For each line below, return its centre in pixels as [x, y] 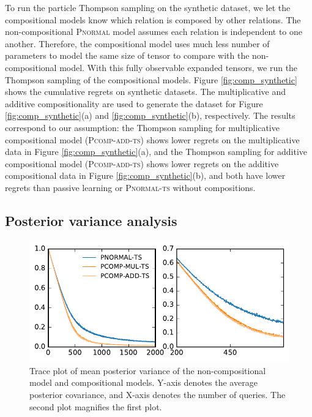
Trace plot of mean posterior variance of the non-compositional [148, 370]
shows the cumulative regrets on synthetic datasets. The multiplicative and [146, 92]
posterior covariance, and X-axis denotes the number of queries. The [158, 394]
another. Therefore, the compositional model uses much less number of [137, 43]
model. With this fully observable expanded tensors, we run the [179, 67]
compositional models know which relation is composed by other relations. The [153, 19]
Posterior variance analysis [91, 220]
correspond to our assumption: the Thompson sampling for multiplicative [142, 127]
